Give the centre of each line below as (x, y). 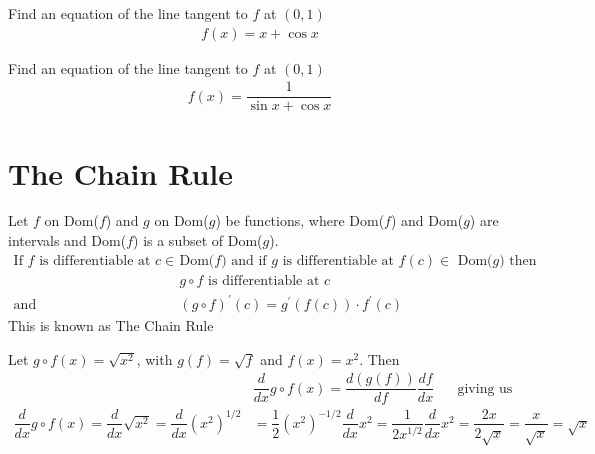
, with (154, 358)
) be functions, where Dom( (300, 220)
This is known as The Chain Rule (111, 325)
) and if (244, 260)
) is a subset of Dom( (198, 240)
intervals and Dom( (67, 240)
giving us (485, 388)
